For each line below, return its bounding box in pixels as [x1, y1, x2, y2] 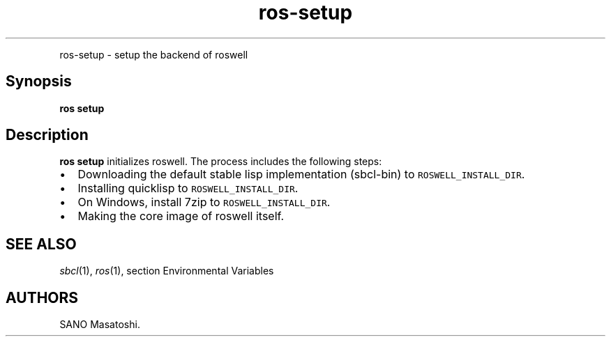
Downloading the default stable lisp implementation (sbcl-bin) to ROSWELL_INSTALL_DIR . [77, 167, 525, 182]
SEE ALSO [6, 235, 77, 253]
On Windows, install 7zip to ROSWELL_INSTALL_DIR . [77, 195, 331, 210]
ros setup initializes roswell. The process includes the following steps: [59, 155, 382, 168]
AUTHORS [6, 288, 79, 306]
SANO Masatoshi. [59, 318, 140, 331]
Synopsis [6, 72, 72, 91]
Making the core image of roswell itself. [77, 209, 285, 224]
